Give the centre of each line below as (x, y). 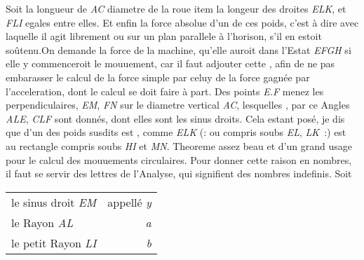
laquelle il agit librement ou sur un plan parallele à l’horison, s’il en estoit (164, 36)
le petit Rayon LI (54, 242)
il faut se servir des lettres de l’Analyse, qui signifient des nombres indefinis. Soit (179, 173)
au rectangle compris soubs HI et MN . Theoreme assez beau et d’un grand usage (179, 145)
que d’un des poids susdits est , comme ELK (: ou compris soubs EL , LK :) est (176, 132)
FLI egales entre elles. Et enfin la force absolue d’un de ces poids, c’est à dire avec (182, 22)
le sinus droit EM (54, 202)
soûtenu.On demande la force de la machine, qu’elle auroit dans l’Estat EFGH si (178, 49)
